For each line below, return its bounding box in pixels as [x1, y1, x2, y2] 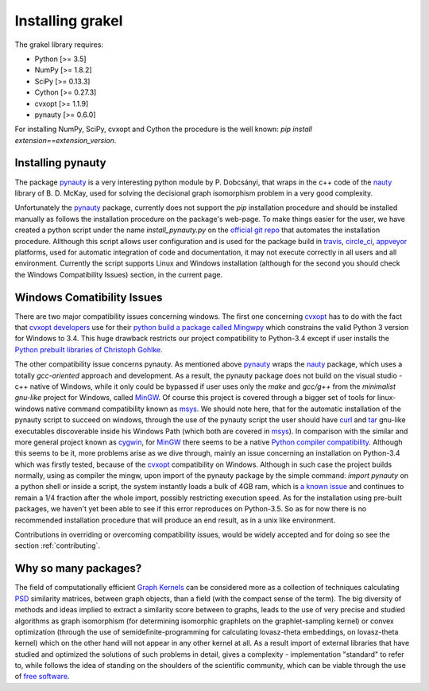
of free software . [14, 672, 70, 681]
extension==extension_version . [14, 135, 117, 145]
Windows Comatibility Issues [14, 290, 163, 304]
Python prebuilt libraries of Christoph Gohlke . [14, 344, 163, 354]
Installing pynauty [14, 156, 106, 170]
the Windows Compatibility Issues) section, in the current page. [14, 270, 222, 279]
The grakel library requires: [14, 40, 103, 49]
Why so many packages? [14, 561, 142, 576]
